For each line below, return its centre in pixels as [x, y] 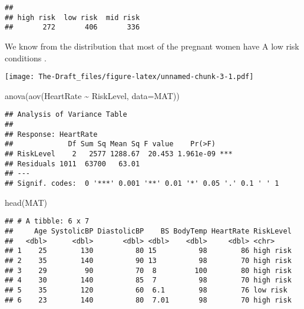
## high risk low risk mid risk [72, 17]
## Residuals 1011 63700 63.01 [72, 164]
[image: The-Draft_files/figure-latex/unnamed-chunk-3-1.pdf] [129, 77]
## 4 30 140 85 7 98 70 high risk [148, 280]
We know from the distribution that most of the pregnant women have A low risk [152, 46]
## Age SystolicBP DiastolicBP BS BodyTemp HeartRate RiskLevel [148, 231]
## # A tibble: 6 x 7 [47, 221]
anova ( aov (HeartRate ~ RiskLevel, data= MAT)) [92, 95]
